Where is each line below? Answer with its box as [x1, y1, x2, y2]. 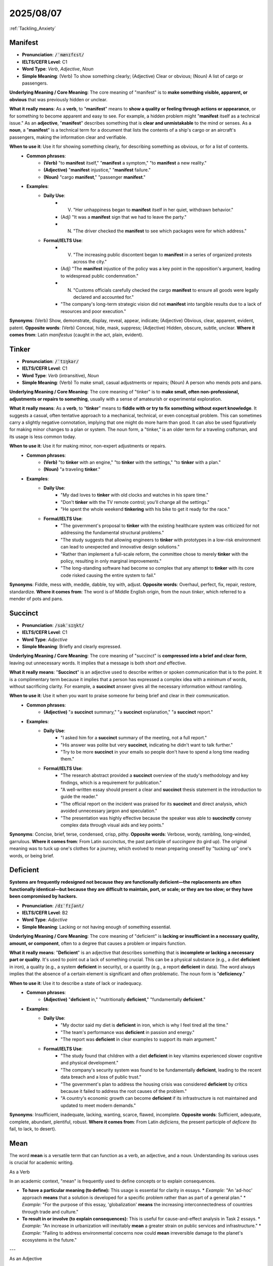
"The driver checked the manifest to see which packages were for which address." [73, 228, 247, 234]
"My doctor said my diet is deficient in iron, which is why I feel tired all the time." [61, 1022, 229, 1028]
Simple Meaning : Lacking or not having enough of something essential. [22, 924, 171, 930]
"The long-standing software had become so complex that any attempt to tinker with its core [61, 565, 254, 571]
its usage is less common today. [9, 433, 76, 440]
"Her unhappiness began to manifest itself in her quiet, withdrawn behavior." [73, 207, 234, 213]
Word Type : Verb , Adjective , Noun [22, 66, 94, 72]
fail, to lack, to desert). [9, 1126, 57, 1132]
